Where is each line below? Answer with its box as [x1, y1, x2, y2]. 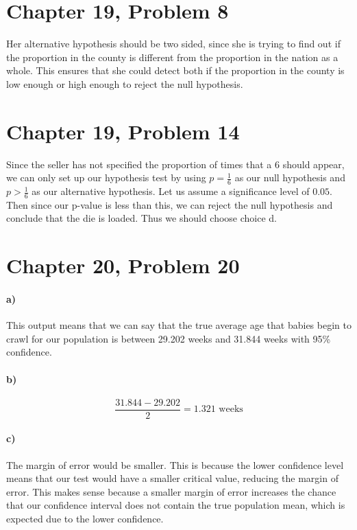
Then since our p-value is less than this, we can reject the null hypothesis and [6, 197, 333, 211]
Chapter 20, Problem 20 [6, 251, 240, 279]
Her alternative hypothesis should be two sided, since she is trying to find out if [6, 36, 341, 51]
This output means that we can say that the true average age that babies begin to [6, 318, 352, 332]
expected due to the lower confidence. [6, 511, 164, 526]
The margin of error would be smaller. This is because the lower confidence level [6, 457, 344, 472]
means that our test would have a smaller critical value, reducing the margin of [6, 471, 338, 485]
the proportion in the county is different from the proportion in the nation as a [6, 49, 338, 64]
